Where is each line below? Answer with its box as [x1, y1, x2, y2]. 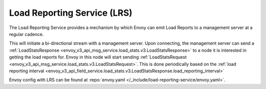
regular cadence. [9, 31, 44, 37]
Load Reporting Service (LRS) [9, 7, 133, 18]
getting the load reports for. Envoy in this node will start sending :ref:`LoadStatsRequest [9, 54, 187, 60]
